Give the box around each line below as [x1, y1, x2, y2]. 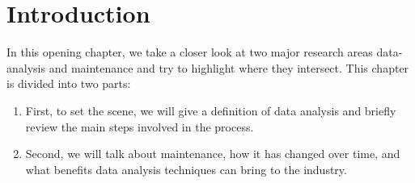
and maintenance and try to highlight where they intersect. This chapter [49, 59, 409, 76]
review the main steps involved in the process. [25, 118, 254, 135]
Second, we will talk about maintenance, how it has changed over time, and [25, 145, 400, 162]
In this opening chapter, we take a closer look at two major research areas [6, 44, 373, 60]
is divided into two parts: [6, 75, 131, 92]
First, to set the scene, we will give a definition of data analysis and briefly [25, 102, 396, 119]
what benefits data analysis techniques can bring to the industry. [25, 160, 347, 177]
